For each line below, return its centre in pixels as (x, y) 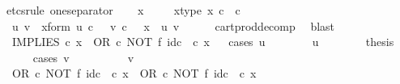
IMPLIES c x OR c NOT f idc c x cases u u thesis (203, 42)
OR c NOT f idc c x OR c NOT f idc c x (134, 73)
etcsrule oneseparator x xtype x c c (123, 10)
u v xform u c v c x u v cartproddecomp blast (173, 25)
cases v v (83, 57)
